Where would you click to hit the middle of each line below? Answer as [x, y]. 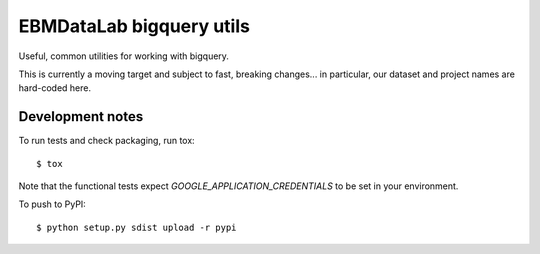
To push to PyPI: [52, 204]
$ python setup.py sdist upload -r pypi [136, 227]
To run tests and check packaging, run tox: [106, 141]
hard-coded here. [55, 88]
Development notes [81, 116]
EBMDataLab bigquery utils [134, 26]
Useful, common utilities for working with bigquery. [124, 56]
